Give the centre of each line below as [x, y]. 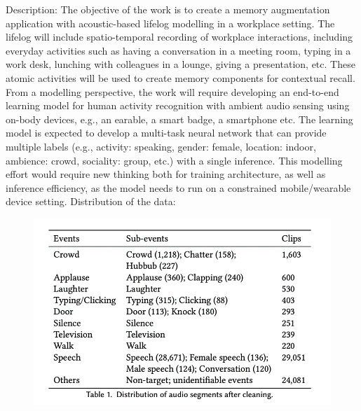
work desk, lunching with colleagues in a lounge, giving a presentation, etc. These [180, 64]
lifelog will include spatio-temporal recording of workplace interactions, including [179, 37]
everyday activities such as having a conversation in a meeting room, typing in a [178, 50]
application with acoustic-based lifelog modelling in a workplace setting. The [170, 23]
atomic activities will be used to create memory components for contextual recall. [180, 77]
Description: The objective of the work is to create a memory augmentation [168, 9]
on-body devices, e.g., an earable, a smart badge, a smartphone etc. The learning [179, 119]
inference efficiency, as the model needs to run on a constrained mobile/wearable [178, 187]
